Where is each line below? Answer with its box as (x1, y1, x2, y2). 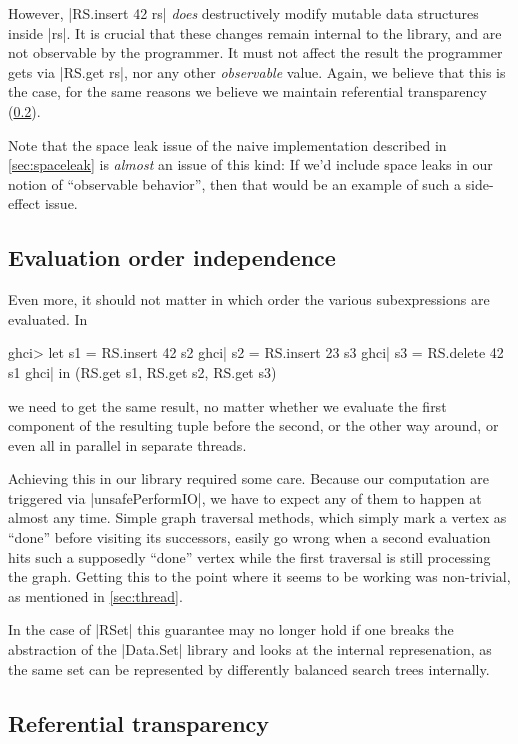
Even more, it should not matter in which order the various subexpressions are (8, 289, 490, 310)
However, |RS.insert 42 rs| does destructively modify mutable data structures (8, 3, 479, 23)
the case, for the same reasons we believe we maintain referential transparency (8, 81, 487, 102)
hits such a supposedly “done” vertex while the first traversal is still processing (8, 546, 491, 567)
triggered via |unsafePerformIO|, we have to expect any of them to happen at (8, 487, 482, 508)
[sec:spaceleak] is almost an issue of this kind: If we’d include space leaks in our (8, 154, 493, 175)
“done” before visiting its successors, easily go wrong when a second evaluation (8, 527, 491, 548)
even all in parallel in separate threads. (8, 434, 247, 455)
